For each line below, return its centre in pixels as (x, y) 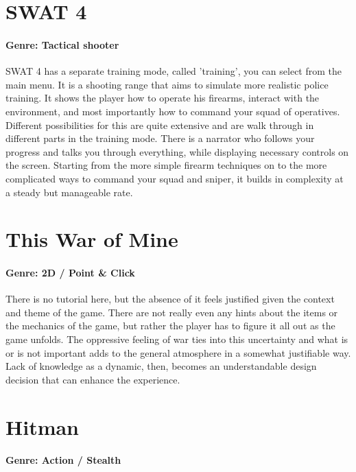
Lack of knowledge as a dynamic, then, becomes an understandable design (161, 366)
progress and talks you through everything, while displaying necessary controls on (177, 151)
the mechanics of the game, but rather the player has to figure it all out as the (170, 326)
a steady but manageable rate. (69, 192)
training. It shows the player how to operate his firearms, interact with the (163, 98)
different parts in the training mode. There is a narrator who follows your (160, 138)
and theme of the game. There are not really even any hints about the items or (172, 312)
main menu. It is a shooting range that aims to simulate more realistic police (167, 84)
